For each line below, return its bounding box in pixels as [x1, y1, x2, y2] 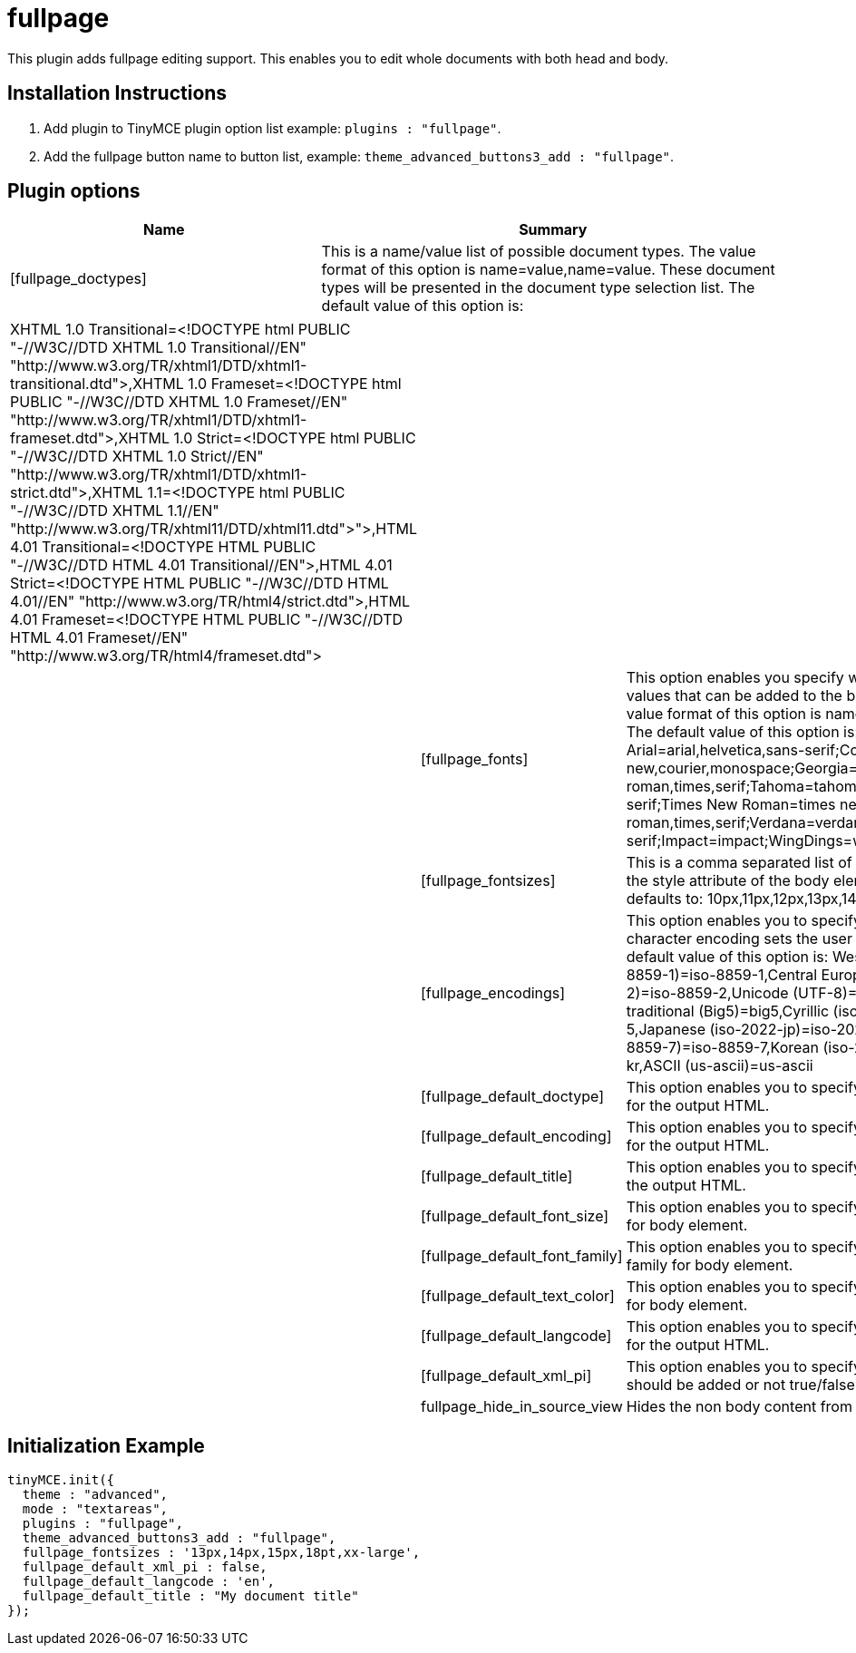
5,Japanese [626, 1020, 706, 1039]
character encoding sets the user [626, 929, 852, 948]
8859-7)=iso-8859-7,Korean [626, 1038, 819, 1057]
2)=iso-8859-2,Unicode [626, 984, 789, 1003]
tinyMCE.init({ [7, 1473, 115, 1488]
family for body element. [626, 1256, 793, 1275]
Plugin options [7, 180, 141, 203]
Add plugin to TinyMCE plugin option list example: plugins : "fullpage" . [44, 120, 501, 136]
